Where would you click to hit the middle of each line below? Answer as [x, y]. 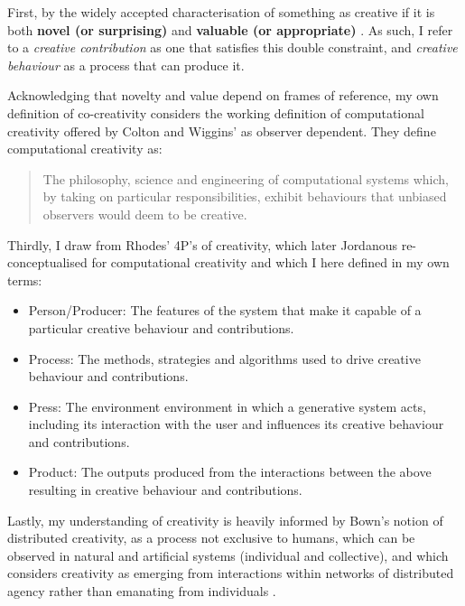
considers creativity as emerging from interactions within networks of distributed [231, 573]
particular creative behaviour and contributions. [161, 327]
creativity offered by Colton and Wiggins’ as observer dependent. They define [222, 131]
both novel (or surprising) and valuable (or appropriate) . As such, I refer [230, 29]
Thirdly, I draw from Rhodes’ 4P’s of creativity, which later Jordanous [202, 244]
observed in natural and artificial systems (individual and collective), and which [228, 555]
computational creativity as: [85, 149]
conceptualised [47, 262]
